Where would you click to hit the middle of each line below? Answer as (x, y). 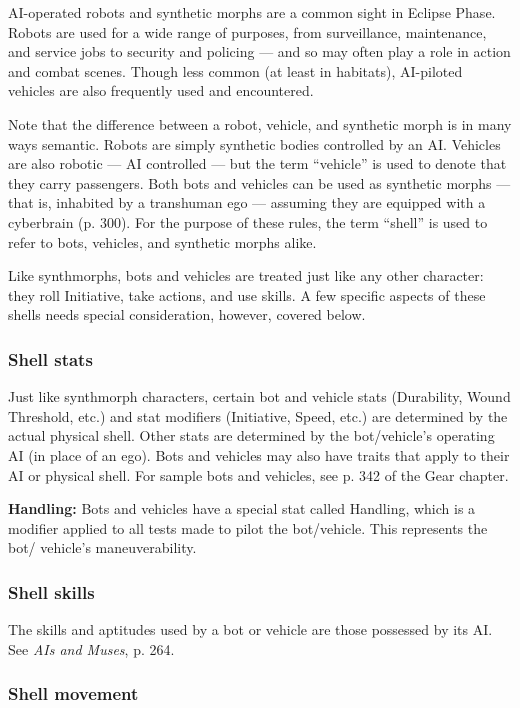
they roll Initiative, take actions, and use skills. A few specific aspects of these (247, 294)
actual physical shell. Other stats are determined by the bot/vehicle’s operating (251, 435)
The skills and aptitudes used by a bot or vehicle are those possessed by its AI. (250, 629)
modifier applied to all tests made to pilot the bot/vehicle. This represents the (248, 527)
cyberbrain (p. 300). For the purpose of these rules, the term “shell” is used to (248, 221)
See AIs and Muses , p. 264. (91, 648)
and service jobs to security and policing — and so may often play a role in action (259, 51)
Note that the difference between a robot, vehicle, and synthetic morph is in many (260, 123)
